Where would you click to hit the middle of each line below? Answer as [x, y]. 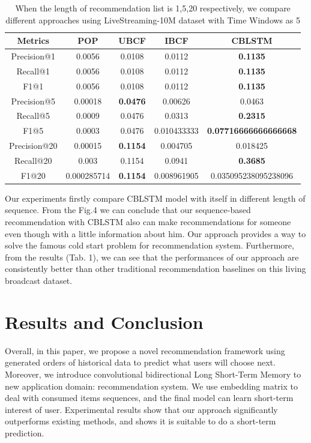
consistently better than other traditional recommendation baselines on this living [155, 269]
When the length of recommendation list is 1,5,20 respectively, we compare [153, 8]
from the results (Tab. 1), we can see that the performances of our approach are [152, 257]
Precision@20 [33, 146]
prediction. [25, 432]
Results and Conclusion [104, 321]
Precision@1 [33, 56]
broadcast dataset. [39, 281]
